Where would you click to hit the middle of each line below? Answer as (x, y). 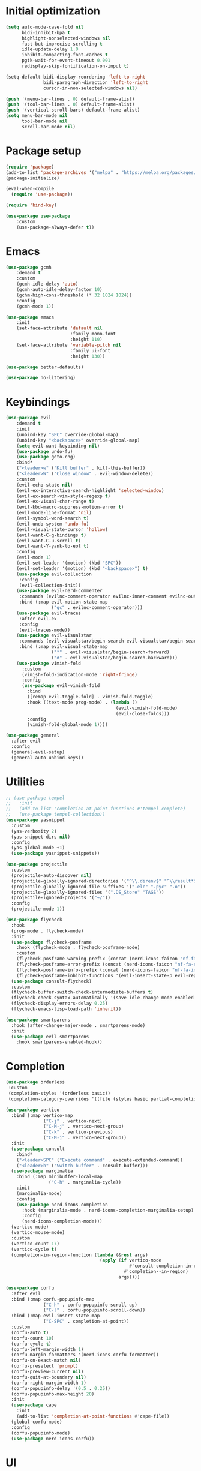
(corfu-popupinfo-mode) (40, 1433)
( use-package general (33, 735)
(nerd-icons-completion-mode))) (62, 1221)
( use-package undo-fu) (45, 451)
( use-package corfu (30, 1288)
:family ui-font (90, 350)
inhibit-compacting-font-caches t (65, 55)
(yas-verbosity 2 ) (34, 831)
